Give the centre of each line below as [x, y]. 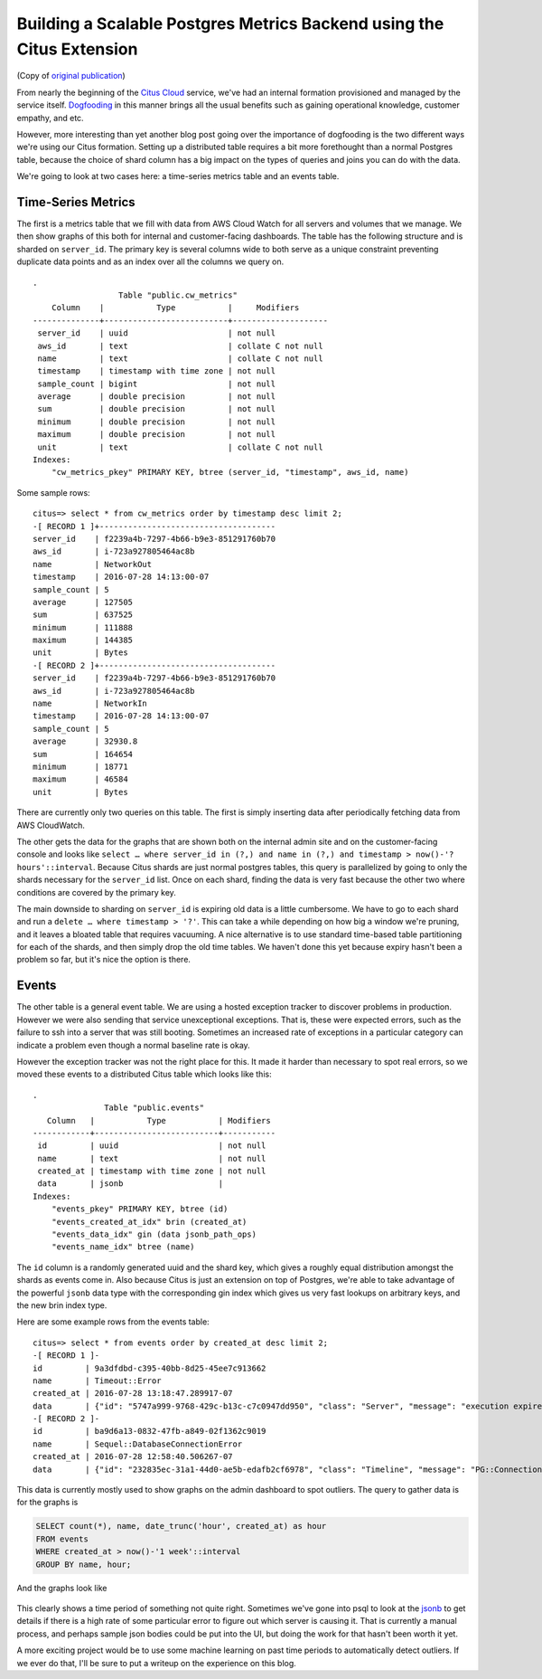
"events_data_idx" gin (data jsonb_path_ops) [154, 1234]
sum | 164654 [83, 754]
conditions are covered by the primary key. [96, 892]
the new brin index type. [62, 1305]
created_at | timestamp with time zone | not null [152, 1171]
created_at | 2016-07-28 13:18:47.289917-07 [133, 1394]
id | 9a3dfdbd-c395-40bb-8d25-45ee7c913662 [150, 1368]
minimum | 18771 [80, 767]
